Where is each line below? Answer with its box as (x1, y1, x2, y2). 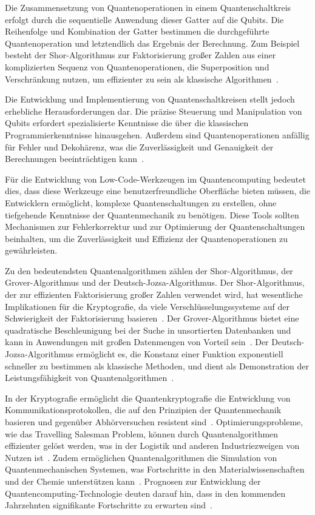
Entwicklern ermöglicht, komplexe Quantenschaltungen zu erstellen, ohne (5, 196, 277, 209)
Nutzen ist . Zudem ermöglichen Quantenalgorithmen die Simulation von (5, 451, 277, 463)
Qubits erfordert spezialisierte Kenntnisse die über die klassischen (5, 116, 249, 129)
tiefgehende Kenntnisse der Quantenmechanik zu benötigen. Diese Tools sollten (5, 208, 299, 221)
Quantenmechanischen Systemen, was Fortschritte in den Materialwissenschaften (5, 463, 305, 476)
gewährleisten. (5, 244, 58, 257)
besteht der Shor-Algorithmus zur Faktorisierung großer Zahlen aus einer (5, 49, 276, 61)
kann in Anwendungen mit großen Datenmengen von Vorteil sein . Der (5, 335, 269, 348)
